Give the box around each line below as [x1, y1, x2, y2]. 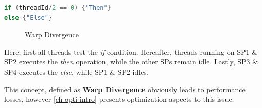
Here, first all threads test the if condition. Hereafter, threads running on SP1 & [4, 46, 258, 57]
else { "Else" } [4, 14, 53, 21]
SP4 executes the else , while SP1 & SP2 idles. [4, 66, 149, 77]
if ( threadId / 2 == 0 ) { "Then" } [4, 4, 111, 11]
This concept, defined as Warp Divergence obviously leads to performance [4, 83, 246, 94]
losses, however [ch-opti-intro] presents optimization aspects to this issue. [4, 94, 234, 104]
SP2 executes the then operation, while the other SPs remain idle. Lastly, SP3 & [4, 56, 258, 67]
